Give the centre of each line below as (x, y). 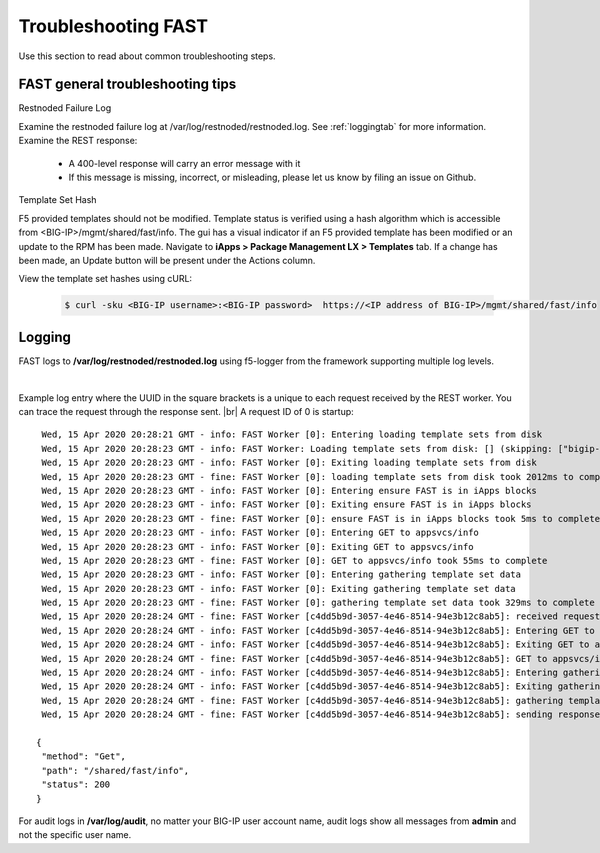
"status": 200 (76, 784)
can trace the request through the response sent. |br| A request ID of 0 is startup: (186, 412)
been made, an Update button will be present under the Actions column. (167, 260)
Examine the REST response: (78, 141)
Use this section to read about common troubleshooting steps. (147, 56)
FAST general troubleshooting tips (127, 84)
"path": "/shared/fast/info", (115, 770)
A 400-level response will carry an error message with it (184, 163)
